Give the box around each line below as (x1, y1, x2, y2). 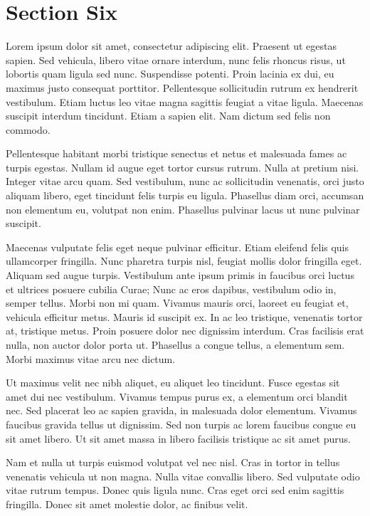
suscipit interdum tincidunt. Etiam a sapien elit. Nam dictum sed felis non (6, 108, 331, 123)
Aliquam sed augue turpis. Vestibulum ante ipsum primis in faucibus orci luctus (6, 268, 354, 283)
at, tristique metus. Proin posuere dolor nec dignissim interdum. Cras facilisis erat (6, 323, 364, 338)
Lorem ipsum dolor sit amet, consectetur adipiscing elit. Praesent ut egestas (6, 38, 337, 53)
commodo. (6, 122, 51, 137)
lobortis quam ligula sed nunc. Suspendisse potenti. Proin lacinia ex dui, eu (6, 66, 334, 81)
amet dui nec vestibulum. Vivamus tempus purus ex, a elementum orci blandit (6, 389, 348, 404)
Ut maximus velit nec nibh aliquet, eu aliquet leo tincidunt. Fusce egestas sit (6, 375, 340, 390)
